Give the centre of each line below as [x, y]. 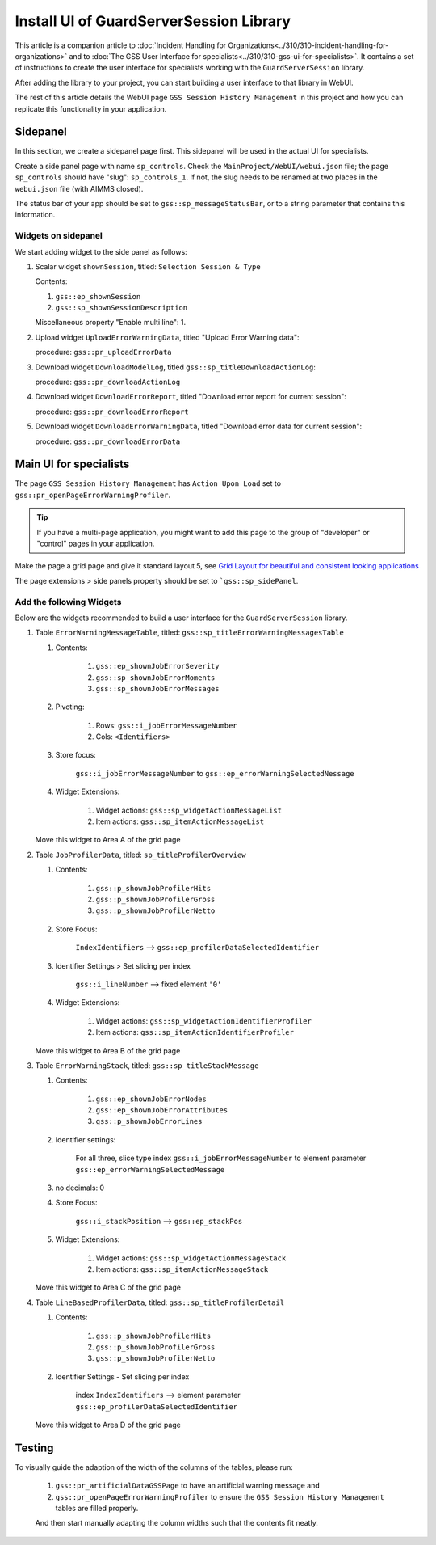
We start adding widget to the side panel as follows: [101, 251]
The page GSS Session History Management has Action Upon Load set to [148, 483]
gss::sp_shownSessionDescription [122, 308]
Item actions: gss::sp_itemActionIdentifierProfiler [195, 1032]
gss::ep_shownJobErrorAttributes [162, 1110]
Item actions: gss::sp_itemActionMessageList [180, 821]
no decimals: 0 [80, 1188]
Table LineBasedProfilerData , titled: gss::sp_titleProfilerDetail [160, 1302]
